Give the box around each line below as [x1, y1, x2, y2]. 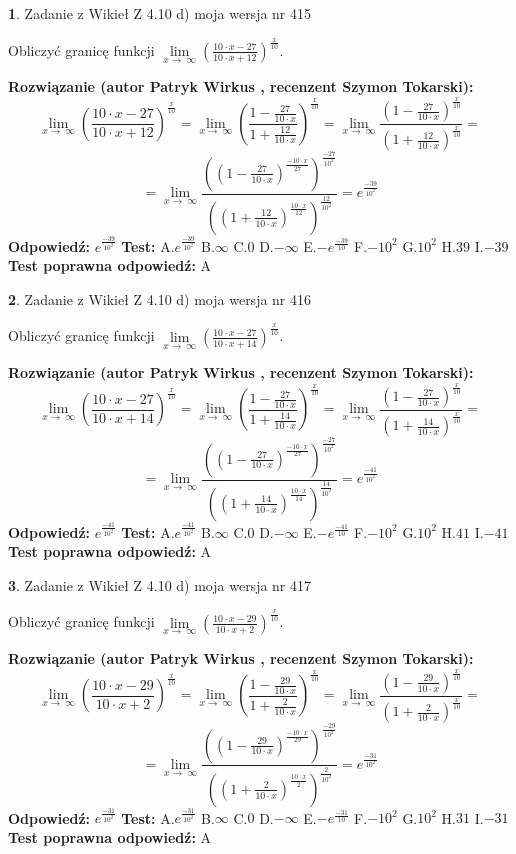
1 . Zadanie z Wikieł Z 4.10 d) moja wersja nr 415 [8, 3, 312, 23]
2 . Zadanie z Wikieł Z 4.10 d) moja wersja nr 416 [8, 288, 312, 309]
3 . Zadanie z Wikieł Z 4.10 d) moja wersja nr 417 [8, 574, 312, 595]
